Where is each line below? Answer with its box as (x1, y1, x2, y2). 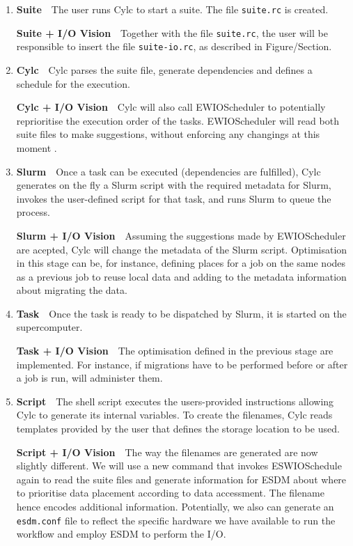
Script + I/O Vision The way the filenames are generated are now (16, 444, 318, 459)
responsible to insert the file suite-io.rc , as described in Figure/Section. (16, 39, 332, 54)
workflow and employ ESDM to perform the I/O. (16, 526, 226, 541)
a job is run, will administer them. (16, 370, 163, 385)
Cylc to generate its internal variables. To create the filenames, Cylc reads (16, 407, 333, 422)
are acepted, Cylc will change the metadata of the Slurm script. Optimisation (16, 242, 347, 256)
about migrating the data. (16, 283, 127, 297)
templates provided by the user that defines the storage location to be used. (16, 421, 340, 436)
